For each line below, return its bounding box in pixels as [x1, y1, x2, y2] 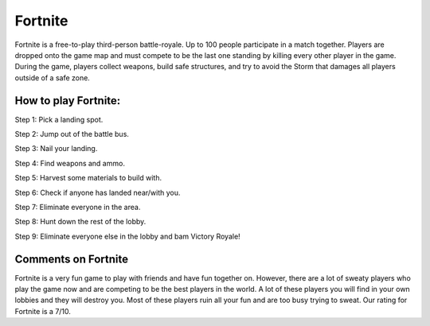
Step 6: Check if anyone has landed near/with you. [14, 188, 181, 197]
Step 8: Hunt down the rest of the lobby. [14, 217, 147, 227]
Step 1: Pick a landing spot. [14, 114, 104, 124]
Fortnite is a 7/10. [14, 306, 72, 316]
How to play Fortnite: [14, 94, 121, 107]
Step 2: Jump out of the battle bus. [14, 130, 129, 139]
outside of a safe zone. [14, 72, 91, 83]
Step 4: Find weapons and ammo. [14, 158, 125, 168]
